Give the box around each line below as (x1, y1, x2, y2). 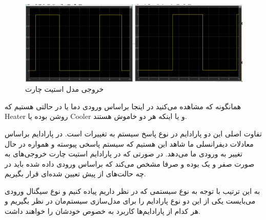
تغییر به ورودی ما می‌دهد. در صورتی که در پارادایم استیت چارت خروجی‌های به (5, 148, 243, 159)
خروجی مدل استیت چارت (25, 84, 104, 94)
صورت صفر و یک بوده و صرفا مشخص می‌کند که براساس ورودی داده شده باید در (5, 158, 255, 169)
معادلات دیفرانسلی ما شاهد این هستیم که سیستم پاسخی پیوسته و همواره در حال (5, 138, 254, 149)
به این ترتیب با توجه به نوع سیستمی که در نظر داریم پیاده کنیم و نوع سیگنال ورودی (5, 185, 260, 196)
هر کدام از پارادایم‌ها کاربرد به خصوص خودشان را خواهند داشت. (5, 206, 200, 216)
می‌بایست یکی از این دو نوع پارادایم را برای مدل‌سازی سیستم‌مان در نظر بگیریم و (5, 195, 256, 206)
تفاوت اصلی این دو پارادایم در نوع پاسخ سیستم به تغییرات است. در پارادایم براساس (5, 128, 262, 138)
